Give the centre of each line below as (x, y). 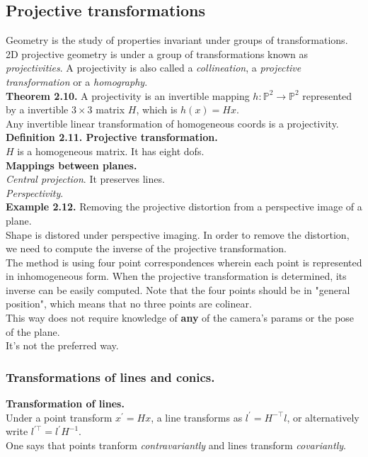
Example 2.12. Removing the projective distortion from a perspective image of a (184, 207)
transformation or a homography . (77, 81)
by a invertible (37, 109)
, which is (157, 109)
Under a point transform (59, 417)
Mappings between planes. (71, 165)
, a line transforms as (197, 417)
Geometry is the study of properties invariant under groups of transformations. (177, 40)
